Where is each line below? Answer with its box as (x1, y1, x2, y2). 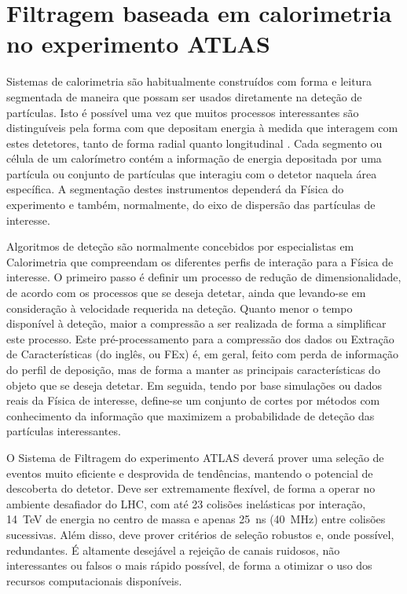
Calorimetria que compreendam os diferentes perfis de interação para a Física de (6, 253, 394, 269)
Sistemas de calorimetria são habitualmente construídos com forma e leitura (6, 73, 372, 90)
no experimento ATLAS (6, 27, 270, 60)
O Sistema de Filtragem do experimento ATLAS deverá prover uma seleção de (6, 449, 384, 465)
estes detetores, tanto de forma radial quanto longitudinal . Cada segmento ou (6, 134, 383, 151)
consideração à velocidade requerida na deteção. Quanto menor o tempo (6, 299, 353, 316)
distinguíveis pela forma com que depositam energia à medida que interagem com (6, 119, 398, 136)
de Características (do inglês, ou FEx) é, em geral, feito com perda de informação (6, 346, 398, 362)
